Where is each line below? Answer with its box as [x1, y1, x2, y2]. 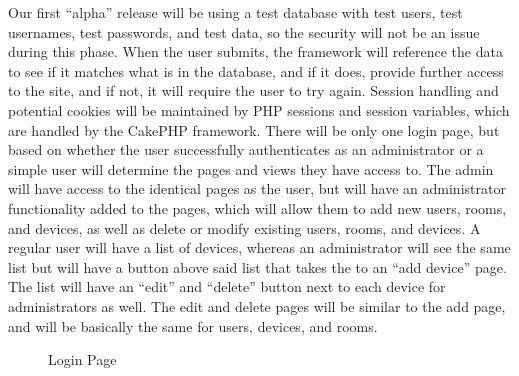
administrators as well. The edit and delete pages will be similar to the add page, [8, 295, 506, 316]
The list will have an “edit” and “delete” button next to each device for [8, 276, 446, 297]
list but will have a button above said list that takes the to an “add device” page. [8, 256, 507, 277]
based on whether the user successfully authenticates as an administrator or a [8, 139, 484, 160]
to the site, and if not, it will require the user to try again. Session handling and [8, 80, 499, 101]
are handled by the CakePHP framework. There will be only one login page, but [8, 119, 500, 140]
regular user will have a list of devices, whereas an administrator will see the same [8, 237, 511, 258]
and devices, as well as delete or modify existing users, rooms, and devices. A [8, 217, 481, 238]
